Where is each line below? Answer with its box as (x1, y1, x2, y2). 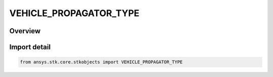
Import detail (9, 43, 51, 51)
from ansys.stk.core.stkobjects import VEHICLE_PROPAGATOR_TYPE (20, 59, 183, 65)
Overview (9, 27, 41, 35)
